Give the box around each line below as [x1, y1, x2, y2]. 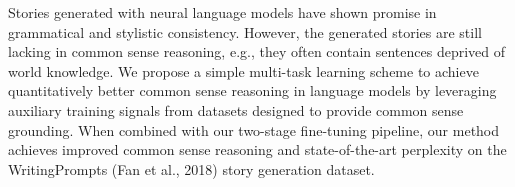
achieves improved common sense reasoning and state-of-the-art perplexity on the [8, 139, 507, 160]
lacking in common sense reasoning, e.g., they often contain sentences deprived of [8, 41, 506, 62]
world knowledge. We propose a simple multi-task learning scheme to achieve [8, 60, 479, 81]
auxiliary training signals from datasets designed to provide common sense [8, 99, 464, 120]
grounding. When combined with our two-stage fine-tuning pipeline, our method [8, 119, 500, 140]
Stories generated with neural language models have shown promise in [8, 2, 437, 22]
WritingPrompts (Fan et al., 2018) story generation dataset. [8, 158, 375, 179]
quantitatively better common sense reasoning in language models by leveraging [8, 80, 497, 101]
